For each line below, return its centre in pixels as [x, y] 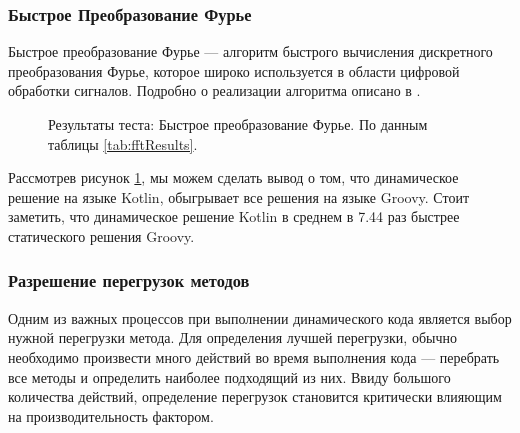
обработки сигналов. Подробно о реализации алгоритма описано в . [214, 90]
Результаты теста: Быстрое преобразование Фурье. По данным [238, 124]
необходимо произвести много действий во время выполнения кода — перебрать [254, 356]
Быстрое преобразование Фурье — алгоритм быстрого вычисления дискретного [250, 51]
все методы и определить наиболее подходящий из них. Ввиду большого [229, 376]
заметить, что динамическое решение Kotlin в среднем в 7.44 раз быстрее [234, 216]
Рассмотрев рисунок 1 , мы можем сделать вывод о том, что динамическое [233, 177]
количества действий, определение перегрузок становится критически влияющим [255, 396]
